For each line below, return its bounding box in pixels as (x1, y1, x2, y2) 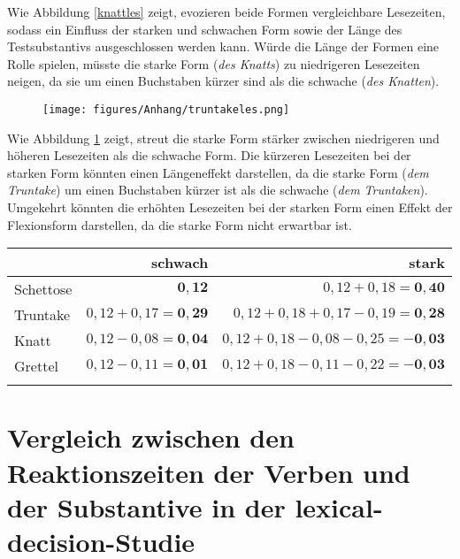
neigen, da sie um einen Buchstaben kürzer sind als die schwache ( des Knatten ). (7, 72, 440, 90)
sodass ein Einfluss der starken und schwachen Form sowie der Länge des (7, 19, 402, 38)
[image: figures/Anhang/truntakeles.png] (42, 103, 290, 116)
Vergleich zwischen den (7, 419, 295, 456)
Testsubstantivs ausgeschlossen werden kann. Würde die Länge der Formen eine (7, 37, 440, 56)
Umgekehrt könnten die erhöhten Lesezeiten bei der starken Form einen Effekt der (7, 198, 453, 216)
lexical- (295, 488, 383, 525)
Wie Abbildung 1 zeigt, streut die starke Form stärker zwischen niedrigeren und (7, 128, 440, 147)
